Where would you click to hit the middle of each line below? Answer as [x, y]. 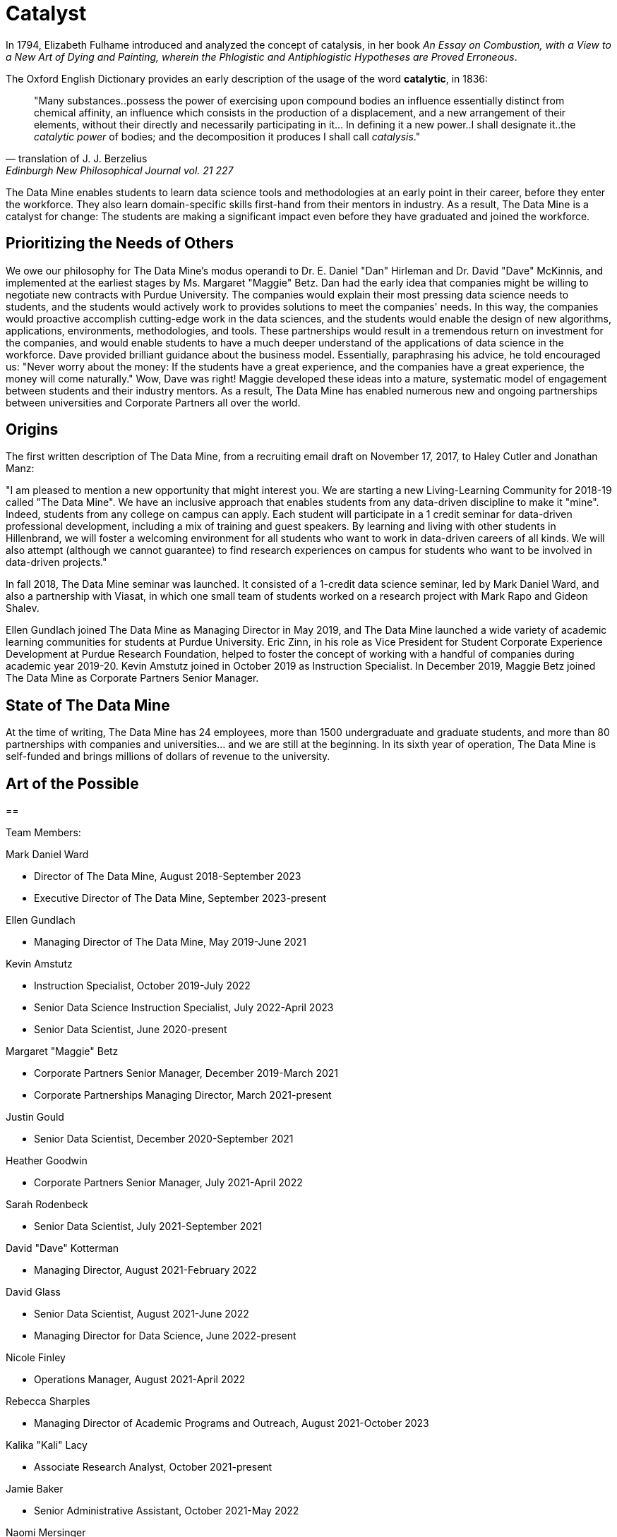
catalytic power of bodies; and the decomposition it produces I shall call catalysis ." [227, 136]
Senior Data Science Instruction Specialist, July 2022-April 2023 [184, 1008]
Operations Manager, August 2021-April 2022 [140, 1380]
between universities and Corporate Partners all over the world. [153, 402]
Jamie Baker [35, 1489]
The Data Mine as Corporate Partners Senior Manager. [132, 678]
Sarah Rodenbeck [47, 1205]
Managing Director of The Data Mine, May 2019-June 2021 [170, 942]
